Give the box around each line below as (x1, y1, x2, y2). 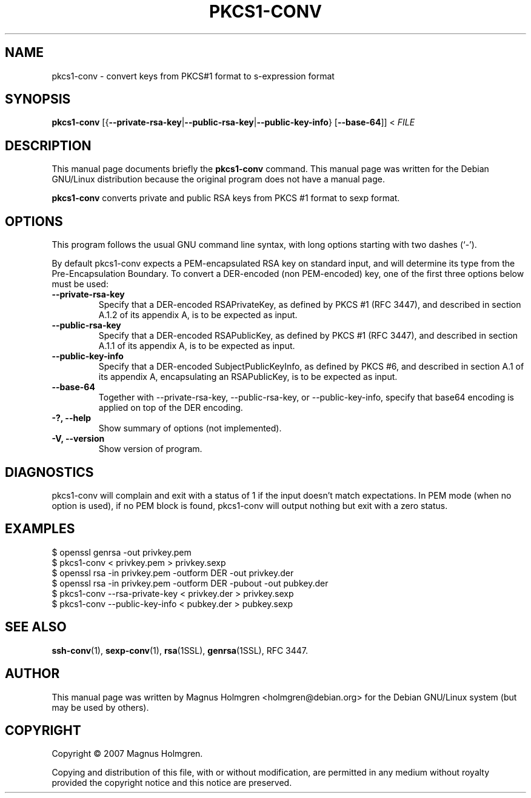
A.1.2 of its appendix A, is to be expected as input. (98, 310, 298, 321)
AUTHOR (5, 666, 60, 682)
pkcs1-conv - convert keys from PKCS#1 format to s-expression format (52, 70, 335, 81)
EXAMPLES (5, 521, 75, 537)
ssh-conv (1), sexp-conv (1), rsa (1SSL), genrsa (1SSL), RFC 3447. (52, 645, 309, 656)
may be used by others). (52, 702, 149, 713)
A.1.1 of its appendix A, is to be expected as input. (98, 341, 295, 351)
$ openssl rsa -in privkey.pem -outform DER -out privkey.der (52, 567, 294, 578)
